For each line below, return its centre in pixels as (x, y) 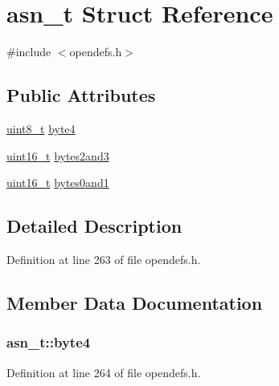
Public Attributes (81, 95)
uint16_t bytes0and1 (58, 183)
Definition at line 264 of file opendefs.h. (104, 372)
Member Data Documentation (135, 302)
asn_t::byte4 (49, 342)
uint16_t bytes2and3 (58, 155)
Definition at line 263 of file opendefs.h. (104, 259)
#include (29, 52)
